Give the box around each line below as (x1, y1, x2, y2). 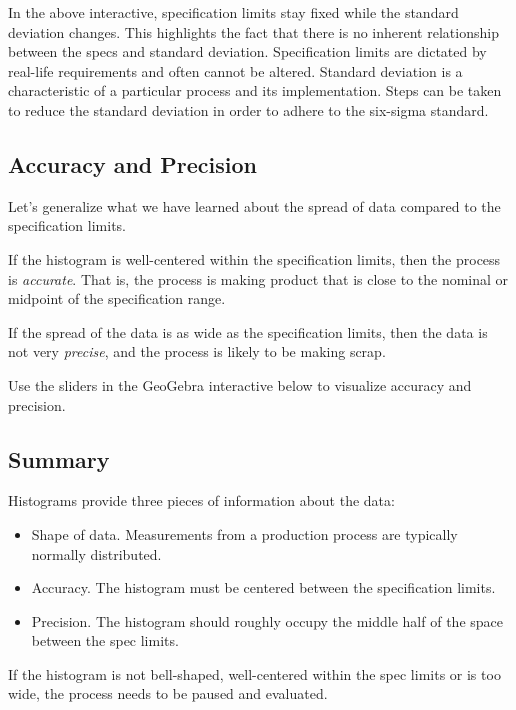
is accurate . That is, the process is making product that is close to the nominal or (8, 268, 509, 289)
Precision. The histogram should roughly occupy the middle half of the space (31, 610, 503, 631)
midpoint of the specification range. (8, 288, 226, 309)
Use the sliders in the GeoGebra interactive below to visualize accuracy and (8, 374, 472, 395)
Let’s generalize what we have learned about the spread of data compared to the (8, 195, 501, 216)
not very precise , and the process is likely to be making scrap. (8, 341, 386, 362)
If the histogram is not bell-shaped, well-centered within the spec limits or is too (8, 663, 501, 684)
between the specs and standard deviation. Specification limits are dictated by (8, 41, 487, 62)
